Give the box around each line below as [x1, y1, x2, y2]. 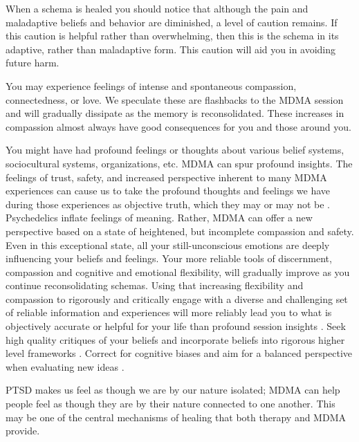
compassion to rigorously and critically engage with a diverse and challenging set [6, 291, 348, 306]
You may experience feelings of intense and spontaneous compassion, [6, 78, 297, 93]
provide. [6, 423, 40, 438]
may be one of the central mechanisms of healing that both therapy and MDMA [6, 409, 346, 424]
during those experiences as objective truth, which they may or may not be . [6, 196, 330, 211]
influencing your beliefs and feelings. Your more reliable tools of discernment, [6, 251, 332, 266]
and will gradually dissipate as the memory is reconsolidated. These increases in [6, 106, 344, 120]
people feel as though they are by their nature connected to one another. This [6, 396, 335, 411]
